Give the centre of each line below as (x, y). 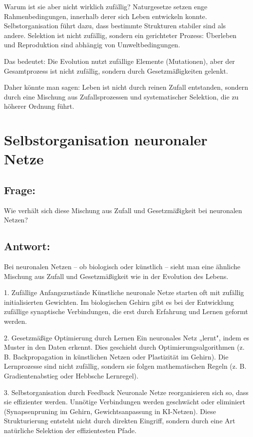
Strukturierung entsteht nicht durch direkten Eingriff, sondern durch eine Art (120, 421)
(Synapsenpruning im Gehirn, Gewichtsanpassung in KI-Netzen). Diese (110, 411)
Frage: (20, 189)
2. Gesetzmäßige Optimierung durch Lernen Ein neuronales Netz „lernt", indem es (127, 337)
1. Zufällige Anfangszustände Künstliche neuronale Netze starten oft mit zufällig (124, 292)
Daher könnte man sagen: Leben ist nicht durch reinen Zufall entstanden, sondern (126, 87)
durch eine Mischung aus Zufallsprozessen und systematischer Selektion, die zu (121, 96)
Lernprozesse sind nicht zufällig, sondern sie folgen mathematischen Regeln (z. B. (125, 366)
